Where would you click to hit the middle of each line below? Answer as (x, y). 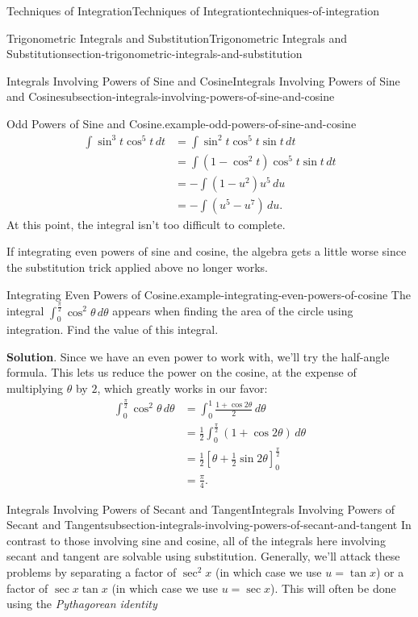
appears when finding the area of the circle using (233, 311)
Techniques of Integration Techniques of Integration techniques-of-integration (193, 10)
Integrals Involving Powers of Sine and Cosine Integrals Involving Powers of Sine (203, 80)
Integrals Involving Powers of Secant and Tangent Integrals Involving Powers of (201, 509)
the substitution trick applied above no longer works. (137, 267)
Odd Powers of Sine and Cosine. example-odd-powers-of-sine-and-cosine (182, 123)
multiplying (35, 388)
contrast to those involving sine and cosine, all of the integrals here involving (196, 540)
